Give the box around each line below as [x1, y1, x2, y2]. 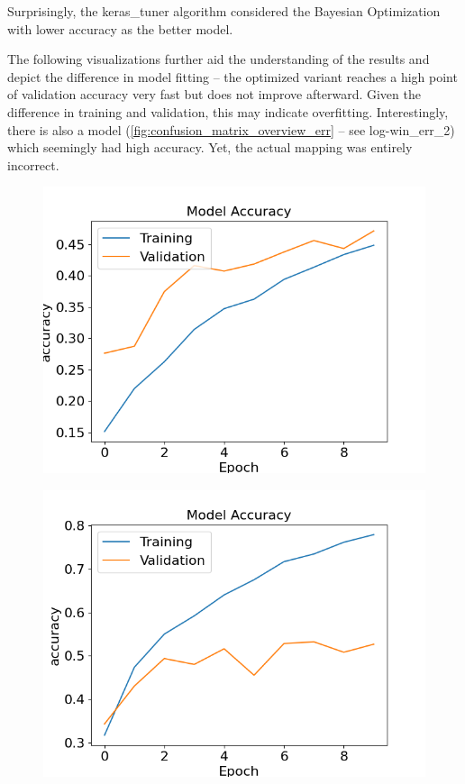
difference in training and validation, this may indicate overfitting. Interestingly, [7, 102, 449, 121]
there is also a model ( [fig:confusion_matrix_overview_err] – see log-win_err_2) [7, 120, 455, 139]
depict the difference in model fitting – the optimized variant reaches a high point [7, 67, 458, 86]
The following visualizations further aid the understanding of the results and [7, 50, 430, 68]
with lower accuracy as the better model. [7, 19, 233, 38]
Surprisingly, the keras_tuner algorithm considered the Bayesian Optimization [7, 2, 441, 20]
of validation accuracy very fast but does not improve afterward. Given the [7, 85, 421, 104]
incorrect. [7, 155, 59, 174]
